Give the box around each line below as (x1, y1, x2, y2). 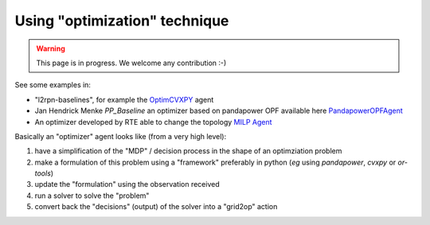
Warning (36, 44, 65, 53)
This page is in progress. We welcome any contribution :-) (36, 58, 227, 68)
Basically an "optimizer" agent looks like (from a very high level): (14, 131, 227, 141)
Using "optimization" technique (14, 12, 229, 29)
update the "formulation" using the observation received (34, 180, 220, 189)
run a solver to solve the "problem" (34, 191, 150, 200)
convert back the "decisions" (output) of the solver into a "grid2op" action (34, 202, 278, 211)
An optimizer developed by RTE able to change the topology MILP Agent (34, 117, 272, 126)
